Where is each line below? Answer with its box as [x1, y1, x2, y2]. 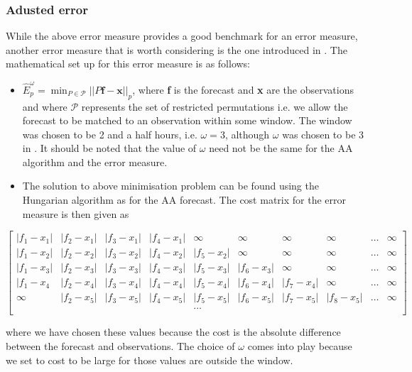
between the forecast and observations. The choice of [6, 339, 235, 354]
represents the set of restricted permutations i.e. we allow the [81, 99, 348, 114]
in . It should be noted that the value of [22, 141, 197, 155]
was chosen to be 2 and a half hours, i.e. [22, 126, 197, 141]
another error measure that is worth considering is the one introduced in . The [6, 42, 347, 57]
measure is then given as [22, 206, 129, 221]
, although [224, 126, 270, 141]
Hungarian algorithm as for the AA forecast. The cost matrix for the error [22, 192, 346, 207]
